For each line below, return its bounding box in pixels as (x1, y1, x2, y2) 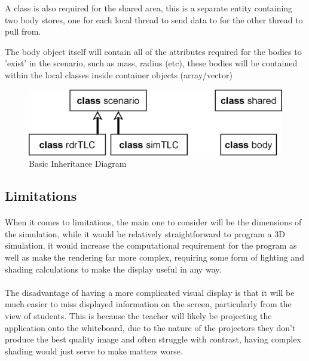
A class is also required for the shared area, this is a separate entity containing (5, 2, 293, 14)
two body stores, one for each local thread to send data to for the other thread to (5, 13, 303, 26)
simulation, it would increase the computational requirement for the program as (5, 239, 297, 252)
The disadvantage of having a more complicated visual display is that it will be (5, 286, 295, 298)
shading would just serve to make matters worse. (5, 344, 183, 357)
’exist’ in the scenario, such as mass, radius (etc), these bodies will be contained (5, 57, 298, 69)
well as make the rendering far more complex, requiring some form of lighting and (5, 251, 304, 264)
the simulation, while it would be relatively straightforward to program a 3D (5, 227, 285, 240)
